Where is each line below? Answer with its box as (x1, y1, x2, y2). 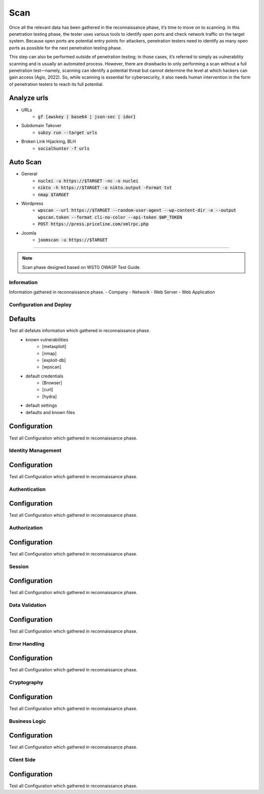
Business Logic (9, 718, 46, 725)
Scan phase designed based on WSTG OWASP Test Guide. (22, 264, 141, 270)
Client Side (9, 756, 36, 763)
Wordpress (21, 200, 44, 206)
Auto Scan (9, 158, 42, 166)
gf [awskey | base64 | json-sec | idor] (38, 114, 136, 119)
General (21, 171, 38, 177)
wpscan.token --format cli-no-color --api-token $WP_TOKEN (38, 214, 183, 220)
